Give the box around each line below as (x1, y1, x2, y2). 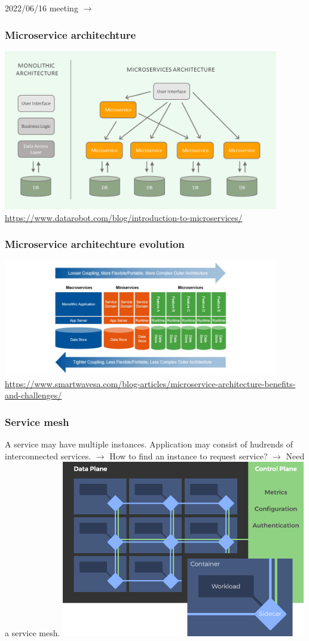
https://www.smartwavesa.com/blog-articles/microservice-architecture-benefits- (5, 377, 296, 389)
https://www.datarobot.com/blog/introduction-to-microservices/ (5, 211, 243, 223)
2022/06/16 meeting (5, 2, 78, 14)
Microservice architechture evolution (5, 237, 185, 252)
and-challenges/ (5, 389, 62, 401)
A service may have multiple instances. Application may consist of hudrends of (5, 438, 293, 450)
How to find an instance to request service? (109, 449, 268, 462)
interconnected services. (5, 449, 91, 462)
